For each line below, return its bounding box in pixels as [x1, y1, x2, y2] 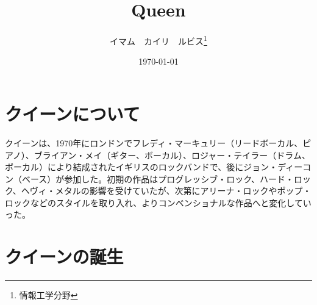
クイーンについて [5, 101, 140, 126]
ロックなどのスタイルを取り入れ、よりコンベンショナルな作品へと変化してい [5, 196, 312, 209]
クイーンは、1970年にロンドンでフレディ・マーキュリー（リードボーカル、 [5, 136, 303, 149]
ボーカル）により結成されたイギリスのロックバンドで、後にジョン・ [5, 160, 278, 173]
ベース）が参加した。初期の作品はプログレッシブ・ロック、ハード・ [21, 172, 294, 185]
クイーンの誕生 [5, 244, 124, 269]
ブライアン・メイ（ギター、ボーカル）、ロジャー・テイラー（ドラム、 [34, 148, 310, 161]
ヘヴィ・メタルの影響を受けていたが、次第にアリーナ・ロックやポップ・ [21, 184, 312, 197]
